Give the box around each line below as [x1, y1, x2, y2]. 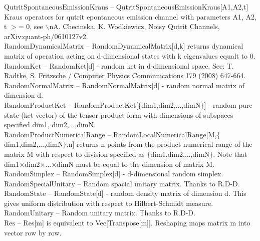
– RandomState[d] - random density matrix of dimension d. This [48, 188, 246, 198]
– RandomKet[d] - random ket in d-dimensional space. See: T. [43, 60, 234, 71]
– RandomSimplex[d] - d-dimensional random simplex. [56, 168, 223, 179]
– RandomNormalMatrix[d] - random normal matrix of [76, 80, 244, 90]
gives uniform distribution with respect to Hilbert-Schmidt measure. [4, 197, 213, 208]
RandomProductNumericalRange [4, 131, 105, 139]
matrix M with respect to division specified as [4, 148, 145, 159]
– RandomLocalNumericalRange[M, [107, 129, 217, 139]
